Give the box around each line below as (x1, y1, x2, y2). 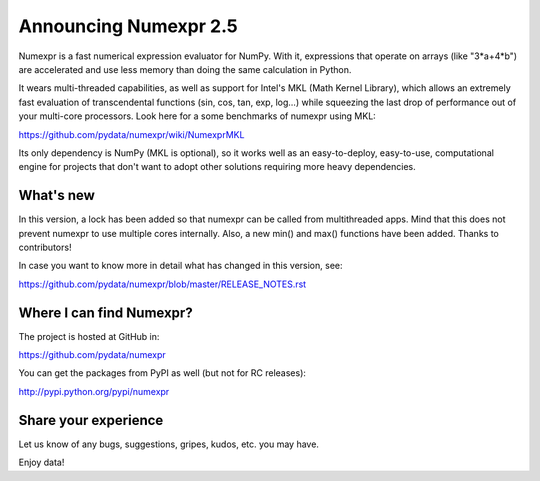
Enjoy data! (18, 456, 65, 469)
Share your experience (18, 411, 164, 429)
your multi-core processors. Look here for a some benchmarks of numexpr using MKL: (18, 110, 377, 122)
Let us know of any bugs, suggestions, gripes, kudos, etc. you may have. (18, 438, 320, 450)
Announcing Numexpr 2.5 (18, 15, 239, 37)
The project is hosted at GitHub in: (18, 330, 160, 342)
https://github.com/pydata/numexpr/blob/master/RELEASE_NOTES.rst (18, 278, 307, 290)
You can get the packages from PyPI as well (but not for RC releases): (18, 367, 307, 379)
